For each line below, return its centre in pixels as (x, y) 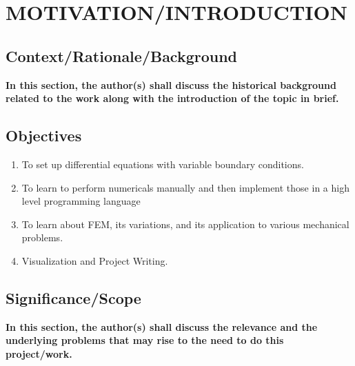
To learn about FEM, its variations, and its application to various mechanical (185, 224)
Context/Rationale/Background (122, 55)
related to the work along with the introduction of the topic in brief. (172, 98)
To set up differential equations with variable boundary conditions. (163, 164)
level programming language (81, 201)
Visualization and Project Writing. (95, 260)
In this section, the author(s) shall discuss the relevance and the (162, 326)
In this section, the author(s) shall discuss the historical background (171, 84)
